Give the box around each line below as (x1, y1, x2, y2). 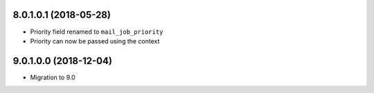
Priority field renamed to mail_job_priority (30, 28, 163, 36)
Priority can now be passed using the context (30, 37, 160, 45)
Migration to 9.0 (30, 73, 75, 81)
